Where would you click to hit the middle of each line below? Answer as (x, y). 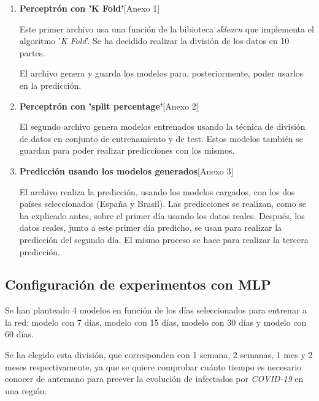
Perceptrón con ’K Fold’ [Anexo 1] (90, 8)
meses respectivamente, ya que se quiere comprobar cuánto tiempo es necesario (153, 366)
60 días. (19, 334)
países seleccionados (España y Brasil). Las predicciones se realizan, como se (163, 204)
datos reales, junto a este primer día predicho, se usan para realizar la (151, 227)
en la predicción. (50, 85)
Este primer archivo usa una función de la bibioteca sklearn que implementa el (167, 28)
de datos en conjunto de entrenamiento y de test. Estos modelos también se (161, 138)
